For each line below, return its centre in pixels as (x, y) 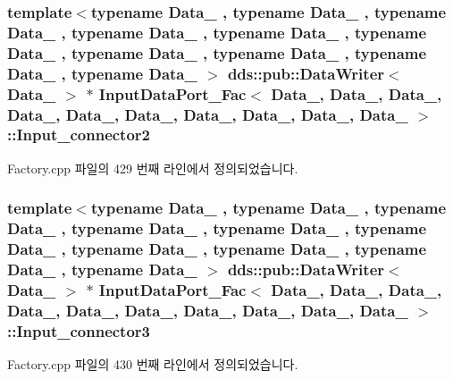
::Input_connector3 (79, 330)
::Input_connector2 (79, 135)
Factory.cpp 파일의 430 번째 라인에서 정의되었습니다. (153, 364)
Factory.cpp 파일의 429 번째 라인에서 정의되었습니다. (153, 168)
